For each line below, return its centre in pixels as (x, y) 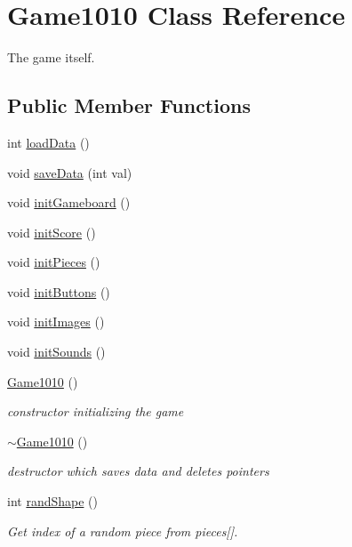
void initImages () (56, 322)
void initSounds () (56, 352)
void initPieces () (54, 262)
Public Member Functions (129, 105)
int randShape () (52, 501)
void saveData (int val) (70, 172)
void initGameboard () (69, 202)
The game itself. (51, 57)
